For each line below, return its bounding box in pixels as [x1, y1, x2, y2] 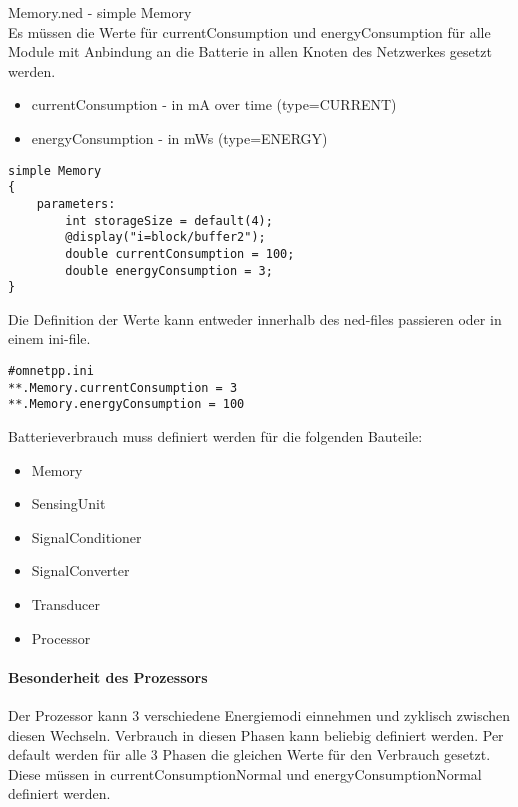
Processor [31, 627, 91, 648]
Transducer [31, 593, 101, 614]
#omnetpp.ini [8, 364, 94, 378]
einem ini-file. [8, 328, 91, 349]
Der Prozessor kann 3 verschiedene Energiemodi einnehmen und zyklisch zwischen [8, 704, 511, 725]
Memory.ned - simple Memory [8, 2, 192, 22]
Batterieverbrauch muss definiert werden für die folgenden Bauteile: [8, 425, 423, 446]
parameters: [36, 196, 116, 211]
